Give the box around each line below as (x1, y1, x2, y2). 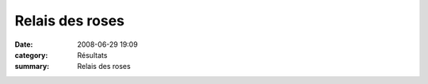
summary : (14, 62, 50, 71)
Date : (14, 40, 33, 49)
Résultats (77, 50, 108, 59)
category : (14, 50, 48, 59)
